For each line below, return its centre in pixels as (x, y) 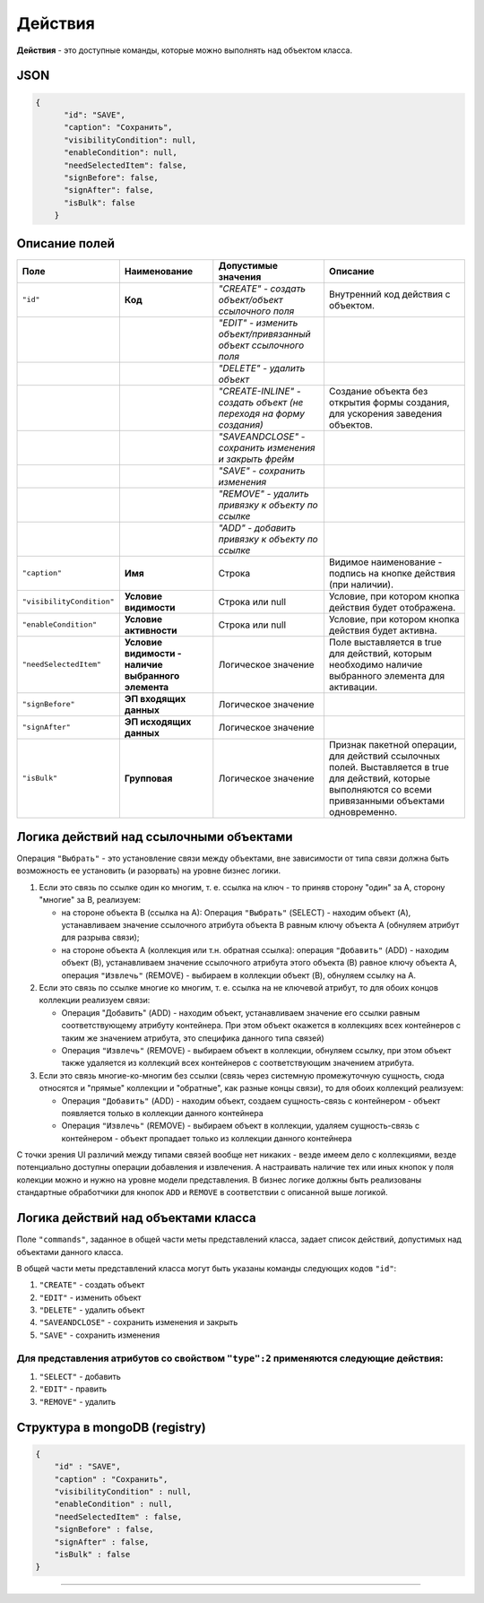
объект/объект (251, 299)
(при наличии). (361, 585)
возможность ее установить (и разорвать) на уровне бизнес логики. (149, 871)
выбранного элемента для (387, 675)
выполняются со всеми (380, 789)
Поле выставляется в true (385, 642)
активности (151, 630)
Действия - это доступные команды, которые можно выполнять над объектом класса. (185, 50)
